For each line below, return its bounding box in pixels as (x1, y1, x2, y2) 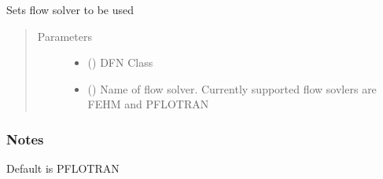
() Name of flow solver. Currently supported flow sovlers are (87, 80, 377, 97)
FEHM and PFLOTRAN (87, 96, 209, 112)
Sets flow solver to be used (6, 2, 134, 17)
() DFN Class (87, 54, 153, 71)
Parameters (37, 27, 92, 44)
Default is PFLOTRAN (6, 160, 120, 177)
